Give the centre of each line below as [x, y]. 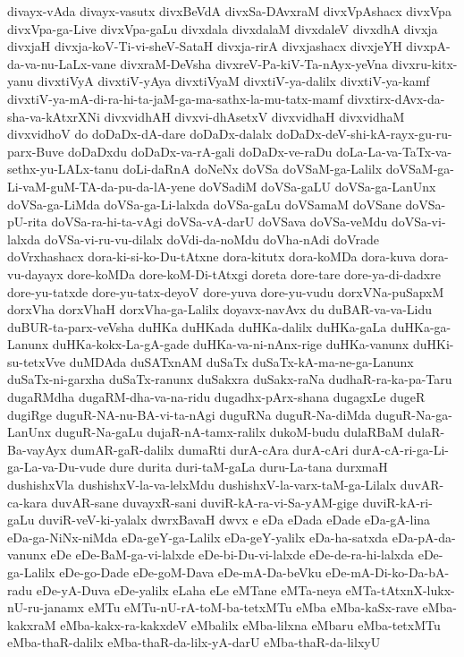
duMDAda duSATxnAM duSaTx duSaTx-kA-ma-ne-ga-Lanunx [241, 361]
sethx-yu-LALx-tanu [63, 169]
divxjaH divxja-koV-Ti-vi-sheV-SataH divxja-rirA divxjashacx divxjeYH [205, 46]
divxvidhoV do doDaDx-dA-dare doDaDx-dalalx [140, 134]
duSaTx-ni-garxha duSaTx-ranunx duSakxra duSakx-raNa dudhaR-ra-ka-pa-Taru [230, 379]
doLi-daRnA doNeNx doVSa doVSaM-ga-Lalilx [253, 169]
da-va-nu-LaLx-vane [62, 63]
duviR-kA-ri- [397, 502]
